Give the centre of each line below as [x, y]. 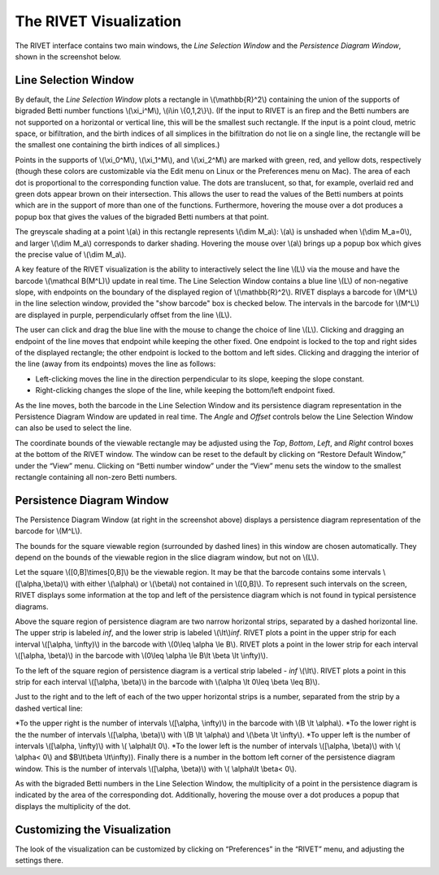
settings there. [39, 860]
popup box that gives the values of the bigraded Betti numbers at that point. [142, 216]
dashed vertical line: [49, 708]
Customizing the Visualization [93, 829]
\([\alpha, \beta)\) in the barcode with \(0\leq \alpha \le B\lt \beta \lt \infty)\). [141, 655]
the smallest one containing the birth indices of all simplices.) [117, 145]
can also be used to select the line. [73, 428]
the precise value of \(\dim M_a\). [71, 254]
